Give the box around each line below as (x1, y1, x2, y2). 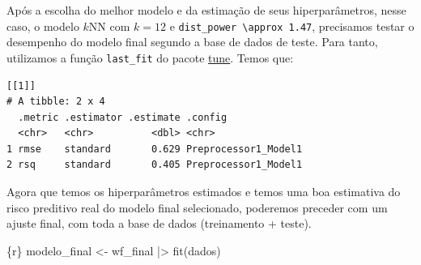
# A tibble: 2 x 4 (6, 96, 105, 108)
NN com (88, 17, 130, 34)
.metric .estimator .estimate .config (18, 111, 228, 123)
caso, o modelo (6, 17, 79, 34)
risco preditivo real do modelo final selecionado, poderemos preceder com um (6, 199, 388, 216)
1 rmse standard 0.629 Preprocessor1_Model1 (6, 143, 303, 155)
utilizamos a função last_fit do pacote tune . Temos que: (6, 49, 294, 66)
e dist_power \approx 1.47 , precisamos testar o (169, 17, 415, 34)
